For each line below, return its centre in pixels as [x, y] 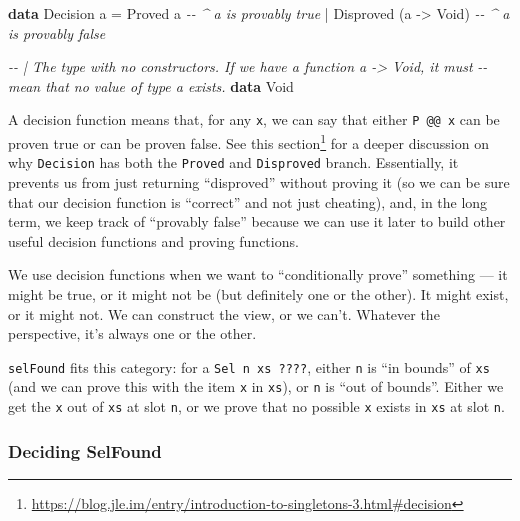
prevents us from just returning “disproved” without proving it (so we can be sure [259, 181]
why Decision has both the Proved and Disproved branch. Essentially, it [233, 162]
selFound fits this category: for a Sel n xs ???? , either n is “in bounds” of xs [249, 366]
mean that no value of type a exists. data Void [151, 85]
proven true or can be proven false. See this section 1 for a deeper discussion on [248, 141]
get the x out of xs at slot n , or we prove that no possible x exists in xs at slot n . [256, 406]
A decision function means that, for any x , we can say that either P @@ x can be [254, 119]
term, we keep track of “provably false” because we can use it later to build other [257, 221]
